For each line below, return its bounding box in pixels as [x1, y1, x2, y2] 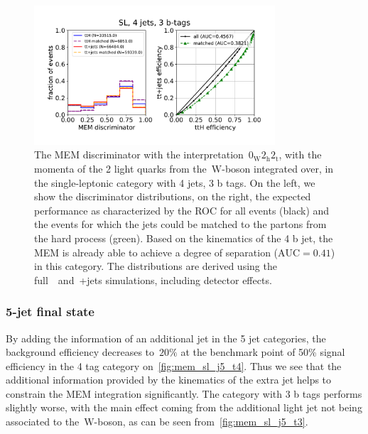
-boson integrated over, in [222, 161, 334, 175]
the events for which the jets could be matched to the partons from [34, 217, 327, 232]
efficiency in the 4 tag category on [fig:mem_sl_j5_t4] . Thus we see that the [6, 358, 342, 373]
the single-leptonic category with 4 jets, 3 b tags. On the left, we [34, 175, 315, 190]
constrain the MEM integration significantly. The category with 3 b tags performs [6, 386, 362, 401]
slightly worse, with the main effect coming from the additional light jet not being [6, 400, 362, 415]
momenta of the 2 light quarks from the [34, 161, 207, 175]
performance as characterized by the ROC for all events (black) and [34, 202, 330, 217]
